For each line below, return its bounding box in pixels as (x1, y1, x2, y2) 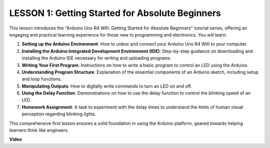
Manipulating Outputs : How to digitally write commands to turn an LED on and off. (21, 83, 192, 89)
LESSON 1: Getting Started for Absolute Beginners (9, 7, 221, 18)
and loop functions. (21, 76, 62, 82)
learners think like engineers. (9, 127, 69, 133)
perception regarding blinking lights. (21, 111, 96, 117)
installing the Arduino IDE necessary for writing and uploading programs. (21, 55, 172, 61)
